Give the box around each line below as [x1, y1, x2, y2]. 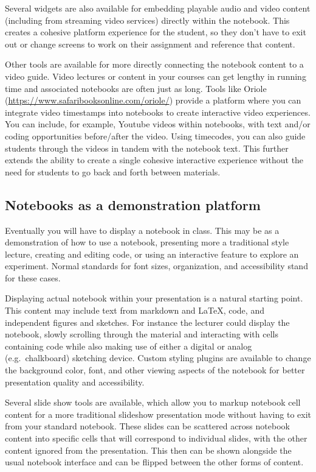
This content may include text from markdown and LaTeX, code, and [5, 304, 264, 317]
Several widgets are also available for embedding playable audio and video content [5, 2, 311, 14]
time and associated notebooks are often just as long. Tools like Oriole [5, 82, 267, 94]
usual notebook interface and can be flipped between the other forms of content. [5, 456, 304, 468]
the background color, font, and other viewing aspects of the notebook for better [5, 364, 305, 376]
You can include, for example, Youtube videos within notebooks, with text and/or [5, 118, 311, 130]
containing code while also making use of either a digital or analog [5, 339, 252, 352]
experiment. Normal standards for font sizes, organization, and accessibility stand [5, 259, 308, 272]
